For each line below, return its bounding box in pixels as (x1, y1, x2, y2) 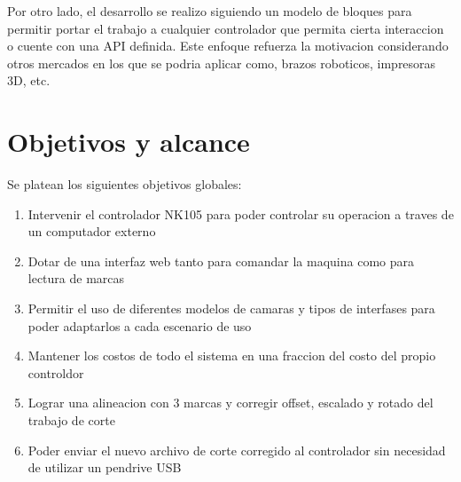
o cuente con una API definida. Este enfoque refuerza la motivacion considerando (7, 36, 449, 55)
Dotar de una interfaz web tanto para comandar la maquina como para (27, 251, 414, 270)
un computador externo (27, 222, 156, 241)
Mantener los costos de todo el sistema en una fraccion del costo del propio (27, 346, 436, 365)
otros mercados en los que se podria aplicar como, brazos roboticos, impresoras (7, 53, 436, 72)
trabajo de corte (27, 411, 115, 430)
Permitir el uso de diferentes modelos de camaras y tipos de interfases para (27, 299, 435, 318)
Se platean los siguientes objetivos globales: (7, 175, 242, 194)
